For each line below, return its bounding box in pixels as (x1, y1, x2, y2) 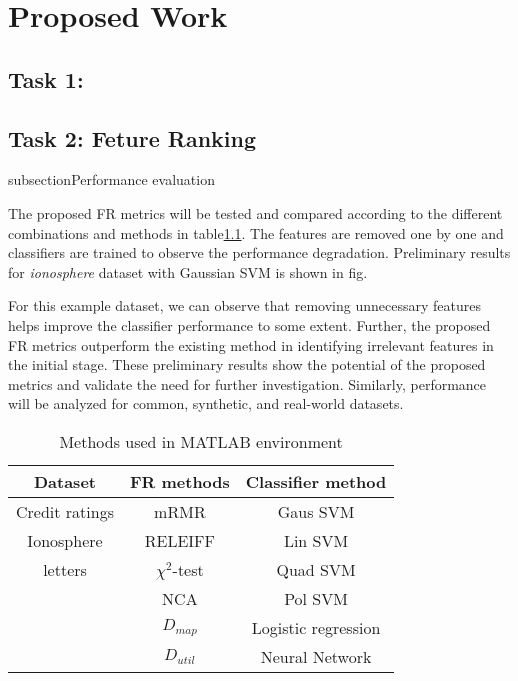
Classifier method (245, 469, 387, 493)
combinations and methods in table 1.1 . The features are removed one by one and (8, 222, 504, 243)
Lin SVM (283, 528, 349, 552)
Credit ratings (16, 499, 114, 523)
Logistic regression (251, 615, 381, 639)
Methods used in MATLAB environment (59, 429, 343, 453)
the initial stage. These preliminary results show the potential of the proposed (8, 354, 486, 375)
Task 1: (8, 63, 84, 94)
